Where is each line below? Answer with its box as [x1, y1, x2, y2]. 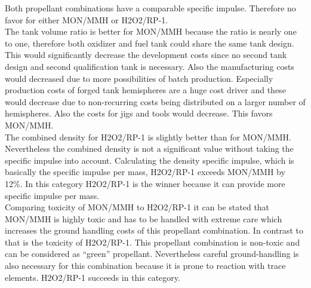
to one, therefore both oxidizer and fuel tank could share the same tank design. [5, 36, 294, 49]
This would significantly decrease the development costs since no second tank [5, 48, 287, 61]
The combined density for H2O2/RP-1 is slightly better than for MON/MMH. [5, 130, 291, 143]
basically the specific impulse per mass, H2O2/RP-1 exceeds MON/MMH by [5, 166, 285, 178]
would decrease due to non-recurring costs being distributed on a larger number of [5, 95, 306, 108]
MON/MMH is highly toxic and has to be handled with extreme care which [5, 212, 282, 225]
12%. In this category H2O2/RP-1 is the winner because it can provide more [5, 177, 285, 189]
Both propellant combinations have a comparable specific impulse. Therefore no [5, 2, 296, 14]
